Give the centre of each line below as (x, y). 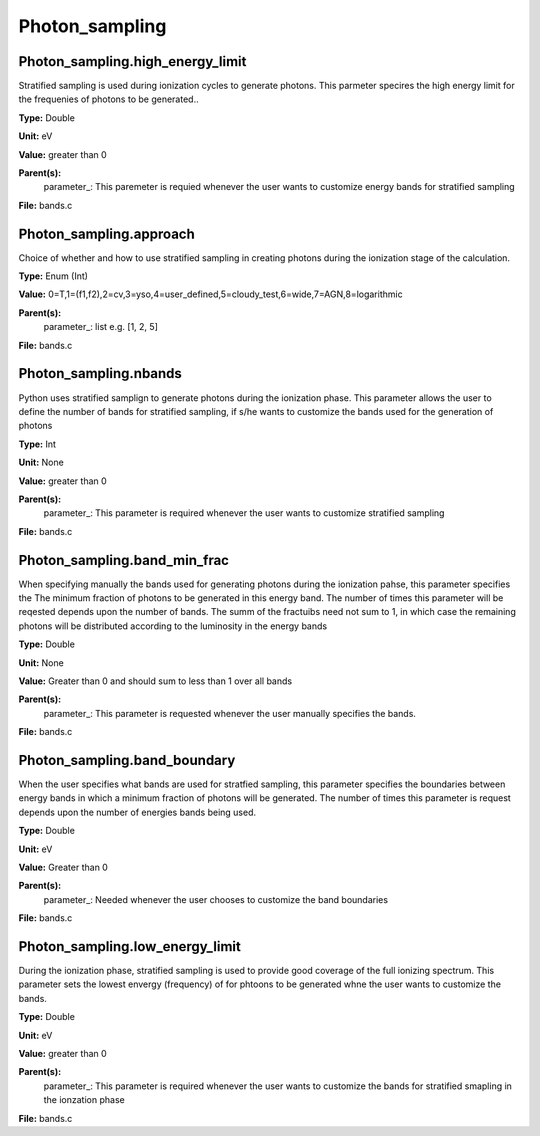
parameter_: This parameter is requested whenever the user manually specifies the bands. (230, 713)
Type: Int (37, 444)
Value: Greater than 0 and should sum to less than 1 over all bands (155, 681)
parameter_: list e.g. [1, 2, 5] (101, 327)
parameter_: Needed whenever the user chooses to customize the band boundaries (216, 899)
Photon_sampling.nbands (100, 373)
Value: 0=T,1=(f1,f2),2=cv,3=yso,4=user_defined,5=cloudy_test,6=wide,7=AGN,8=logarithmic (211, 294)
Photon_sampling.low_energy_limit (130, 946)
